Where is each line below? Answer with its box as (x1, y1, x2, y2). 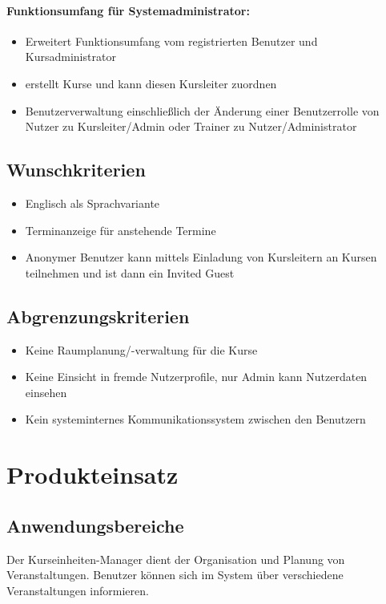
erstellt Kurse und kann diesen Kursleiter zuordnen (25, 75, 277, 91)
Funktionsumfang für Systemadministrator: (6, 2, 250, 18)
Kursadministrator (25, 48, 116, 65)
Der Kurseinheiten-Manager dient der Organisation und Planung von (6, 550, 345, 567)
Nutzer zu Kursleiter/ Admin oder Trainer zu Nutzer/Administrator (25, 118, 357, 135)
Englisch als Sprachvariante (25, 194, 160, 211)
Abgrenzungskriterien (6, 303, 190, 328)
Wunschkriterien (6, 157, 146, 182)
